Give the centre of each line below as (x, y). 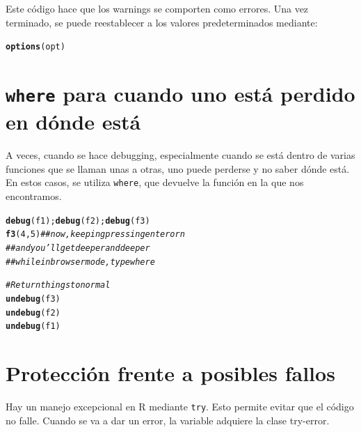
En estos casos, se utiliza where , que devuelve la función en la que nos (155, 182)
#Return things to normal (58, 285)
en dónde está (73, 122)
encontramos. (34, 196)
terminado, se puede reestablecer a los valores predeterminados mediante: (162, 22)
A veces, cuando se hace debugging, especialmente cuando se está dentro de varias (180, 155)
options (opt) (35, 47)
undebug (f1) (33, 326)
